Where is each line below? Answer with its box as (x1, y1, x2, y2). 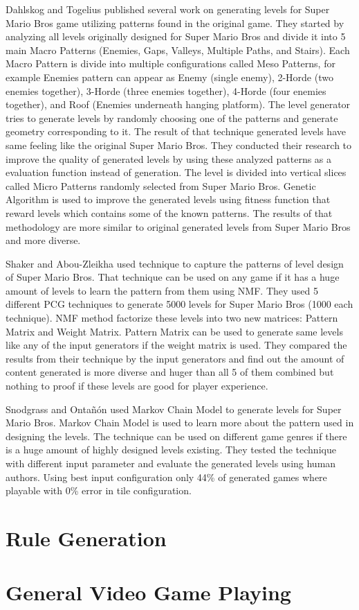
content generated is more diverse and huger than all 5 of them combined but (6, 365, 334, 379)
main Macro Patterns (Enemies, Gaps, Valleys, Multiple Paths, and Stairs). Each (6, 42, 350, 57)
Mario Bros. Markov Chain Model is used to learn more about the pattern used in (6, 415, 354, 430)
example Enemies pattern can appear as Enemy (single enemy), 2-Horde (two (6, 69, 333, 84)
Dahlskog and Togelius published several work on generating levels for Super (6, 2, 330, 16)
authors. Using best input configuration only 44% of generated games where (6, 469, 327, 484)
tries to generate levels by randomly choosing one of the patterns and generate (6, 110, 338, 125)
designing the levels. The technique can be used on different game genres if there (6, 428, 347, 443)
